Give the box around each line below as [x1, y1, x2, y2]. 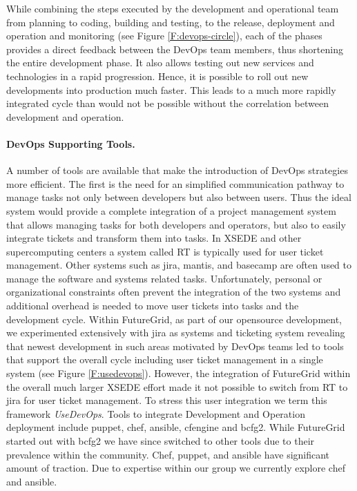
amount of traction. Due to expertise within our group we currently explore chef [6, 461, 345, 475]
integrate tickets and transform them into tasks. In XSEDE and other [6, 231, 302, 245]
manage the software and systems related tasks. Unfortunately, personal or [6, 271, 322, 285]
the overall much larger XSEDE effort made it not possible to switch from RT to [6, 379, 348, 394]
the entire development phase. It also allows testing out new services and [6, 55, 314, 70]
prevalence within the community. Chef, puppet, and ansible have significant [6, 447, 330, 461]
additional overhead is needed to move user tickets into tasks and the [6, 298, 299, 313]
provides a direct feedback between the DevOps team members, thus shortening [6, 41, 343, 56]
